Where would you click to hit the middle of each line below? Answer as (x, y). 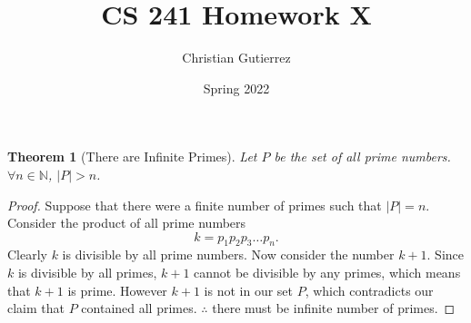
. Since (446, 254)
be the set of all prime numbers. (362, 157)
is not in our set (248, 290)
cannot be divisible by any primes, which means (327, 273)
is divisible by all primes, (87, 273)
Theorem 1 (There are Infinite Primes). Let (132, 157)
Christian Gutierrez (236, 58)
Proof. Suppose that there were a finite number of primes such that (195, 205)
